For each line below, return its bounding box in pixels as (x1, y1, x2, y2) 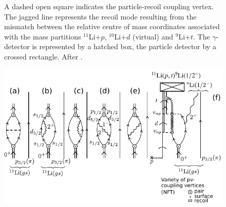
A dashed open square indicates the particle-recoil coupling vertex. (4, 1, 214, 11)
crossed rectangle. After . (4, 51, 83, 61)
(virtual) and (133, 31, 174, 42)
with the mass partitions (4, 31, 81, 42)
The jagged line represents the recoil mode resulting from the (4, 11, 197, 22)
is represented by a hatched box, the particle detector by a (32, 41, 216, 52)
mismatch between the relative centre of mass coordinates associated (4, 21, 220, 32)
